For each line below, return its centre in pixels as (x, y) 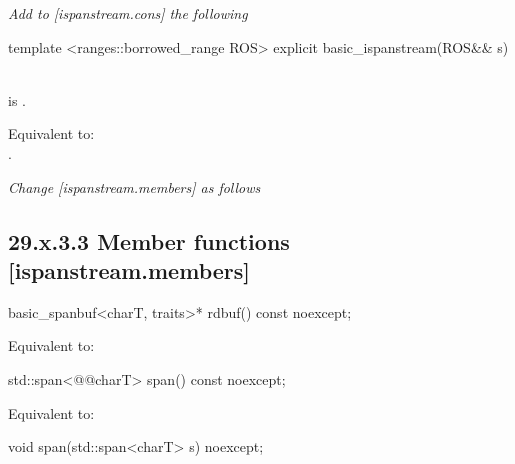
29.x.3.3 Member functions (149, 240)
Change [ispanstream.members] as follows (134, 186)
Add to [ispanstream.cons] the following (128, 13)
